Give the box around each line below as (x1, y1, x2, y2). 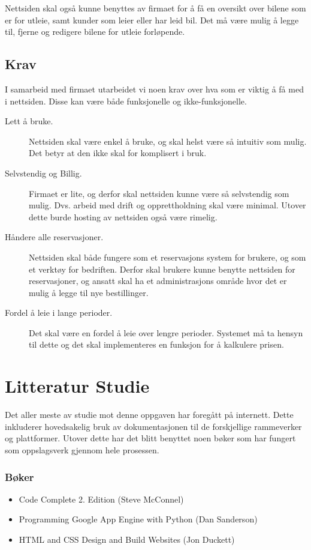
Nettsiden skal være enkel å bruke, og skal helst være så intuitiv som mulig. (29, 134, 307, 147)
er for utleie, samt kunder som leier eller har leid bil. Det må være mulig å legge (5, 13, 299, 26)
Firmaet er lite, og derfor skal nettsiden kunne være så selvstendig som (29, 187, 289, 199)
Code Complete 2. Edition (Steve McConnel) (19, 492, 184, 505)
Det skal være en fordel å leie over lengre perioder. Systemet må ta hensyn (29, 326, 303, 339)
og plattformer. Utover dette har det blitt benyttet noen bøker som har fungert (5, 432, 296, 444)
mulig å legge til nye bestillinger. (29, 286, 149, 298)
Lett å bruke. (5, 115, 53, 127)
